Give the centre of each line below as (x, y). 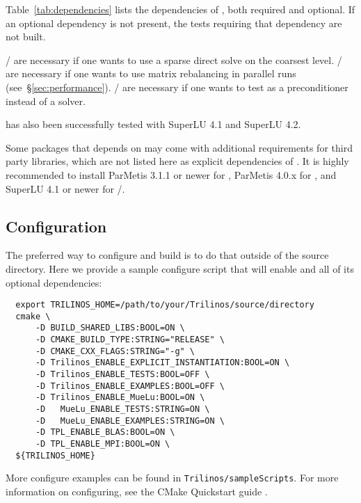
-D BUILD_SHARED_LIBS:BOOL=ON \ (110, 328)
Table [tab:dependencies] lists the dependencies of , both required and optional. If (180, 9)
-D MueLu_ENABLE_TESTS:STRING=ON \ (122, 409)
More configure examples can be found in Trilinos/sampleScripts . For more (172, 478)
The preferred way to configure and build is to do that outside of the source (167, 255)
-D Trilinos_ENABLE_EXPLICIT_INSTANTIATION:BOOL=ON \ (162, 363)
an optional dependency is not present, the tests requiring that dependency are (174, 23)
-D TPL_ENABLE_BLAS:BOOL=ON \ (105, 432)
